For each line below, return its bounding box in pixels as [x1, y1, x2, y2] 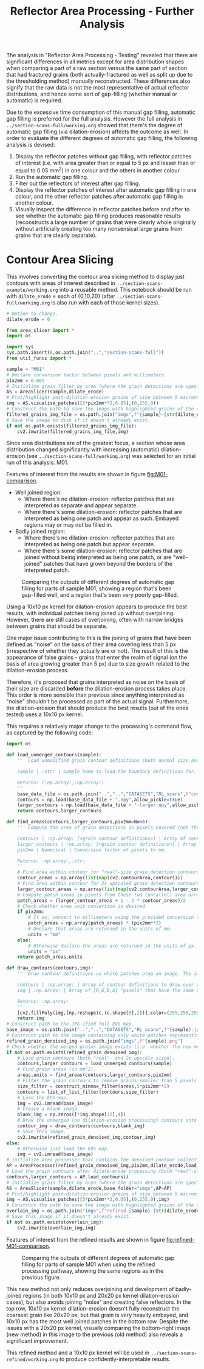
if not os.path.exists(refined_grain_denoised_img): [6, 1049, 143, 1055]
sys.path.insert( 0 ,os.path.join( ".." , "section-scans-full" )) [6, 350, 165, 356]
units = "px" [28, 948, 61, 954]
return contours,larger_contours [17, 808, 102, 814]
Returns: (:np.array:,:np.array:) [17, 780, 104, 786]
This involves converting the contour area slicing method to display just [6, 273, 185, 280]
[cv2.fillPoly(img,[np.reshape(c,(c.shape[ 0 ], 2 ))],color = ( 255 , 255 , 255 [17, 1010, 200, 1016]
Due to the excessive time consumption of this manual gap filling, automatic [6, 108, 196, 116]
